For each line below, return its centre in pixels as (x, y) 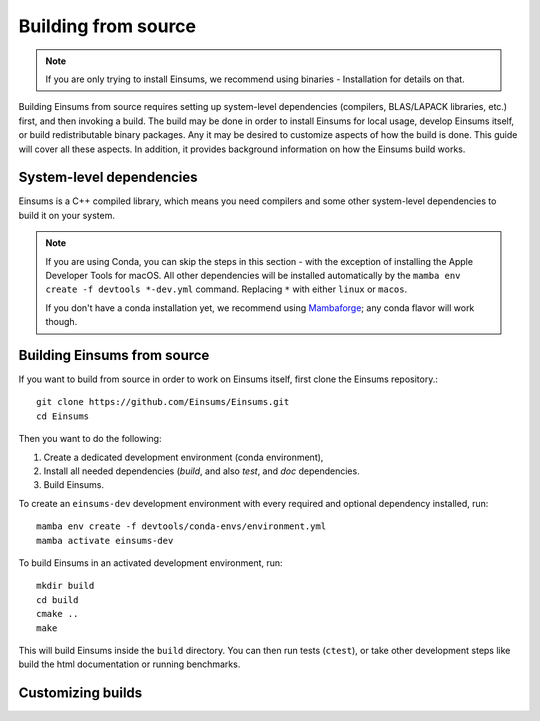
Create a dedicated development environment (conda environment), (183, 457)
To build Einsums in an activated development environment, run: (151, 562)
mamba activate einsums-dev (105, 540)
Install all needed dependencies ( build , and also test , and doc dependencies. (201, 471)
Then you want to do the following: (90, 439)
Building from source (107, 26)
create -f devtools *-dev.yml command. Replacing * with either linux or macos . (226, 289)
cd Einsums (63, 416)
